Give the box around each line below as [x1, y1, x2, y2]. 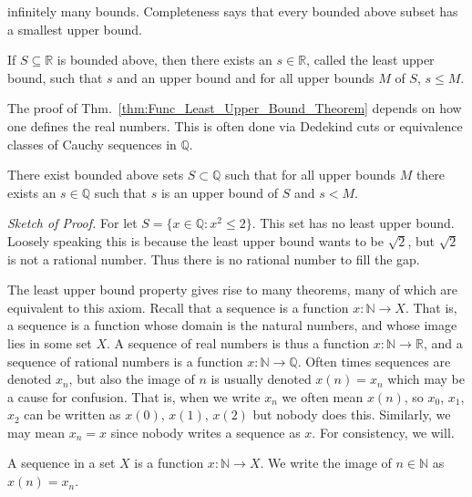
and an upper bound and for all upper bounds [117, 67, 375, 87]
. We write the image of [260, 453, 392, 472]
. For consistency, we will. [312, 422, 455, 441]
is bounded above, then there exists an [56, 50, 272, 69]
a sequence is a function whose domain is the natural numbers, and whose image [7, 316, 457, 335]
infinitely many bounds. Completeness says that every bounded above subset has [7, 2, 458, 20]
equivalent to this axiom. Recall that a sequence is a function [7, 297, 349, 316]
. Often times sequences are [297, 351, 451, 370]
